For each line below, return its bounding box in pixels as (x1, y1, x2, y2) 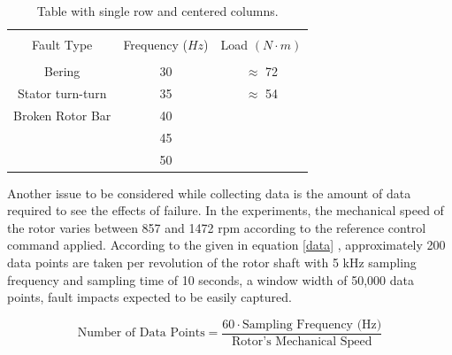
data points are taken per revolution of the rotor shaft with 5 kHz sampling (7, 253, 417, 272)
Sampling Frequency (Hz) (241, 318, 382, 331)
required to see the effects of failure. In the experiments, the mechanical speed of (7, 201, 444, 220)
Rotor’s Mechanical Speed (232, 335, 372, 348)
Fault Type (32, 35, 93, 54)
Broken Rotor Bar (13, 105, 111, 124)
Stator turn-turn (17, 84, 107, 103)
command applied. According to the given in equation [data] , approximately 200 (7, 235, 446, 254)
